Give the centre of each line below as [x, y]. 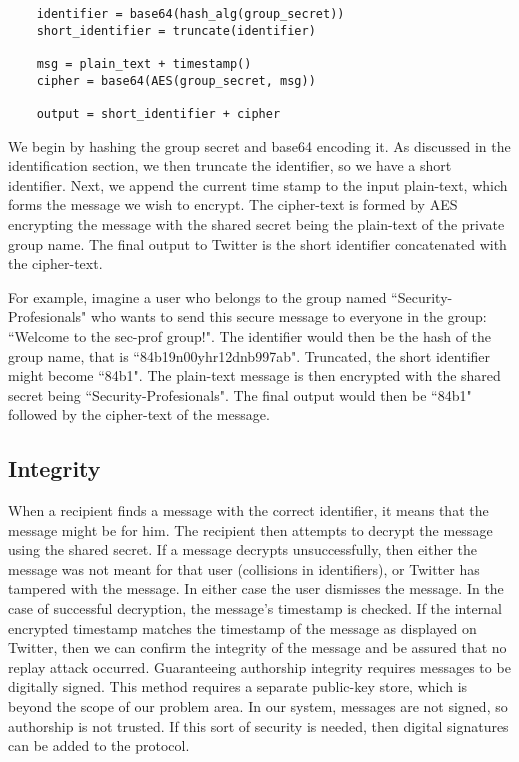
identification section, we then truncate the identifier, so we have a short [230, 165]
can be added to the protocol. [99, 745]
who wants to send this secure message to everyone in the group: [289, 316]
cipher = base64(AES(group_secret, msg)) [176, 80]
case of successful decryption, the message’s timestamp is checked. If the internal [255, 608]
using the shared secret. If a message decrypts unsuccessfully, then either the [243, 549]
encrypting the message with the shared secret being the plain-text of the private [256, 223]
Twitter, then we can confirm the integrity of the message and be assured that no [257, 647]
